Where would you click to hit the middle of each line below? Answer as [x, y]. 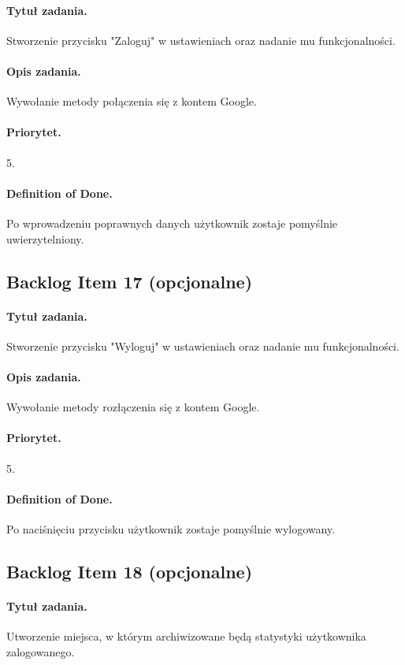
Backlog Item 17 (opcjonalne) [130, 281]
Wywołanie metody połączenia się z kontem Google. [132, 101]
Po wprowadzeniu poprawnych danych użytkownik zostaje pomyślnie [172, 223]
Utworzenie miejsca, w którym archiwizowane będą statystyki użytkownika [186, 636]
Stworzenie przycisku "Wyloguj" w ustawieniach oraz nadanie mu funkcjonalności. [203, 346]
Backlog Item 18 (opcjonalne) [130, 571]
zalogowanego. [41, 651]
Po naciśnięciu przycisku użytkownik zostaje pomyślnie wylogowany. [171, 528]
